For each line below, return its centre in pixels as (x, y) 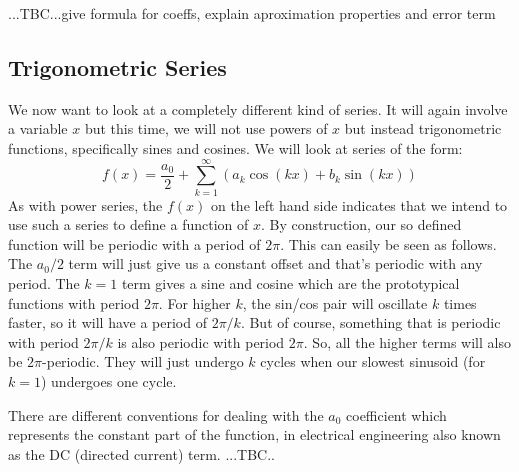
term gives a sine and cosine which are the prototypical (290, 283)
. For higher (194, 302)
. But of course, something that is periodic (370, 322)
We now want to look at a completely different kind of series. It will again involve (258, 108)
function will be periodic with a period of (134, 243)
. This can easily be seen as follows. (388, 243)
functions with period (74, 302)
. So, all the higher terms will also (407, 341)
